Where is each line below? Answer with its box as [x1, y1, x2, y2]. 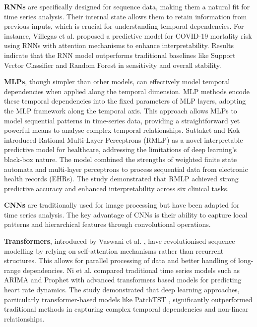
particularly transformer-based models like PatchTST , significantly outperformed [4, 294, 253, 304]
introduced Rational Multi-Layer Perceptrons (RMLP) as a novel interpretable [4, 134, 243, 145]
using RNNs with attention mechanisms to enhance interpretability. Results [4, 40, 234, 51]
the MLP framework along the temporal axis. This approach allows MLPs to [4, 105, 237, 115]
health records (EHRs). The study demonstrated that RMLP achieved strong [4, 173, 239, 184]
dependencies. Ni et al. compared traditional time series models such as [23, 265, 240, 275]
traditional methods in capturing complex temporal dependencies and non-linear [4, 304, 249, 314]
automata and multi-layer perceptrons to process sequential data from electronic [4, 163, 248, 174]
